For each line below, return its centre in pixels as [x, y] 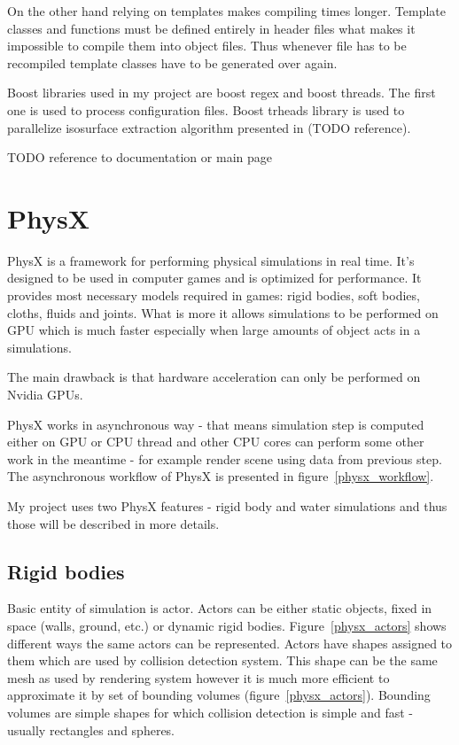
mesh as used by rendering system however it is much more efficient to [198, 677]
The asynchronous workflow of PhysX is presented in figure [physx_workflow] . [221, 476]
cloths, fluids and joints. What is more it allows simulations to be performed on [223, 312]
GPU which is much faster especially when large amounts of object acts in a [214, 330]
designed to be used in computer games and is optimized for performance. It [214, 278]
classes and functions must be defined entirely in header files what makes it [211, 28]
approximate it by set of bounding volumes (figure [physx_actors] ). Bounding [219, 695]
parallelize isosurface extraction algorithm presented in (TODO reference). [209, 127]
